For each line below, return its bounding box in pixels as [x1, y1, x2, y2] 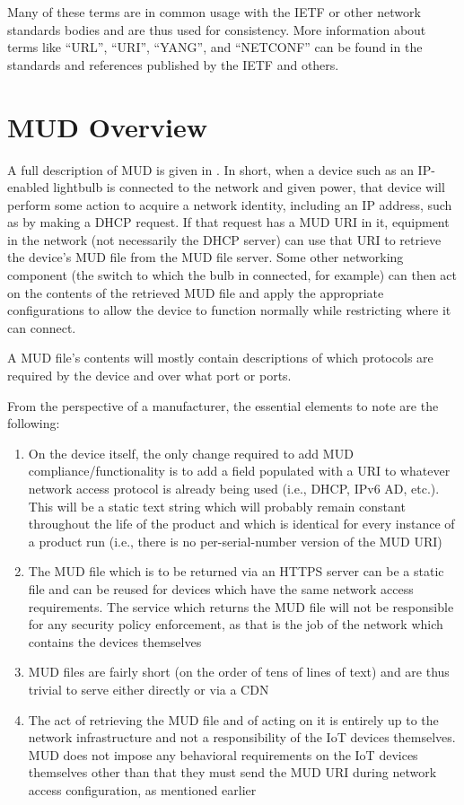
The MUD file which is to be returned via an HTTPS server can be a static [28, 562, 444, 581]
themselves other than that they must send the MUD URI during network [28, 763, 437, 782]
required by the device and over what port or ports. [7, 366, 292, 385]
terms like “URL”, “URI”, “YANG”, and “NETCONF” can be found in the [7, 38, 423, 57]
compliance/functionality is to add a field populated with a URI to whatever [28, 461, 451, 480]
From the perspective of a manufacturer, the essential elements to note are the [7, 396, 439, 415]
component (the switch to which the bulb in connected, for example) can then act [7, 266, 457, 284]
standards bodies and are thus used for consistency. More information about [7, 20, 426, 39]
